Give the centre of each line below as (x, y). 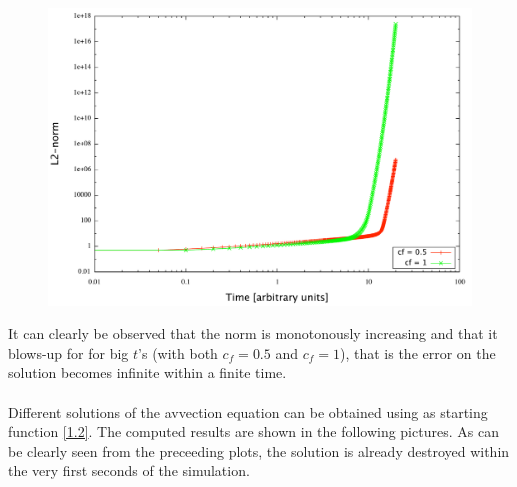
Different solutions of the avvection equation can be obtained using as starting (248, 411)
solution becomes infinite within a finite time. (147, 372)
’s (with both (178, 352)
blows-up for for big (68, 352)
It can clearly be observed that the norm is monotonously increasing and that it (253, 333)
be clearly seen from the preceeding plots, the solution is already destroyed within (259, 450)
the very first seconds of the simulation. (129, 470)
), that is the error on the (418, 352)
